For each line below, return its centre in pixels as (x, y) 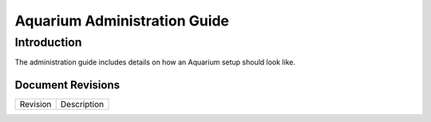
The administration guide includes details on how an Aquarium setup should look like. (155, 62)
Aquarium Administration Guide (122, 21)
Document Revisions (67, 85)
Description (82, 104)
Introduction (48, 42)
